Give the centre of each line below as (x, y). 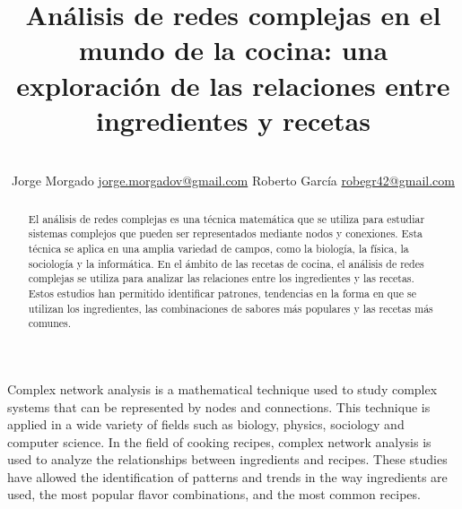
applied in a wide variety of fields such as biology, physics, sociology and (206, 424)
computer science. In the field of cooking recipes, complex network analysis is (219, 441)
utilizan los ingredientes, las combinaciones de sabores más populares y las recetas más (231, 308)
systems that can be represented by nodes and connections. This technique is (219, 406)
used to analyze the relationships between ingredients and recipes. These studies (227, 459)
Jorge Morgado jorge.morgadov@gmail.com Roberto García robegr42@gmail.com (233, 181)
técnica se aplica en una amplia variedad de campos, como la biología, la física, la (218, 248)
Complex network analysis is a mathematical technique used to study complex (222, 388)
